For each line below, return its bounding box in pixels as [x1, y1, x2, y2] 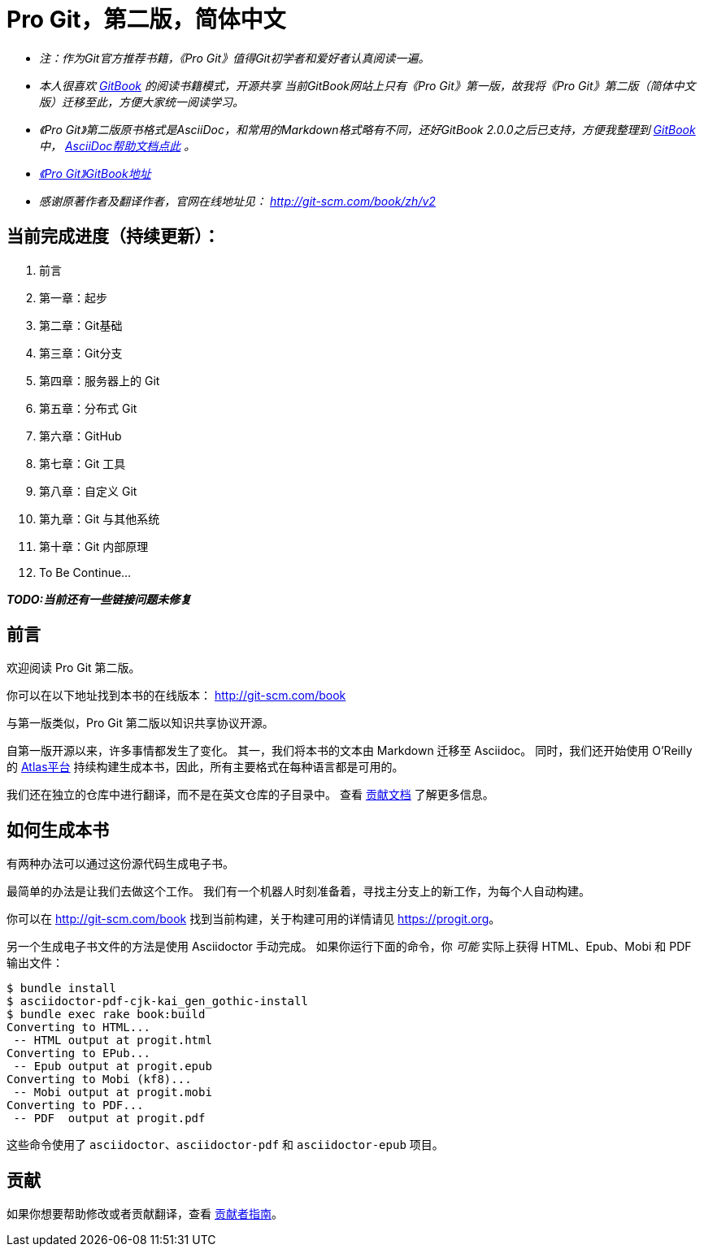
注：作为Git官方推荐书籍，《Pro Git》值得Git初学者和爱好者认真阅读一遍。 [39, 50, 430, 65]
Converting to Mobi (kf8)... [7, 1073, 192, 1086]
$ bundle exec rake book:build [7, 1008, 206, 1021]
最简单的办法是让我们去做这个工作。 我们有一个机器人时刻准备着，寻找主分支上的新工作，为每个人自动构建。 [7, 884, 590, 899]
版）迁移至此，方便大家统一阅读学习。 [39, 94, 244, 109]
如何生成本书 [7, 819, 109, 840]
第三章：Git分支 [39, 345, 123, 360]
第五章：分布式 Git [39, 401, 137, 415]
